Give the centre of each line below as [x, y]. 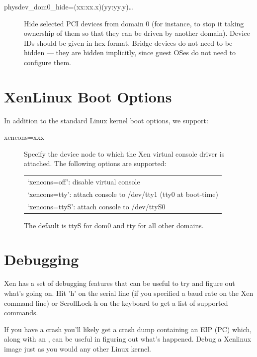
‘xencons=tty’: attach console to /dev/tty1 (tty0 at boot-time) [123, 194]
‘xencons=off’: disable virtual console [84, 181]
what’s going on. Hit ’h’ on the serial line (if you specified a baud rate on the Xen [129, 293]
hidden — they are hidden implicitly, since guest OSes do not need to [130, 52]
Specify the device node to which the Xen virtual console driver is [124, 153]
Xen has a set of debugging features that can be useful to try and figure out [120, 283]
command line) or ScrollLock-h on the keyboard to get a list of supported [116, 303]
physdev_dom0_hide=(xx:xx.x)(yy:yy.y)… [69, 6]
